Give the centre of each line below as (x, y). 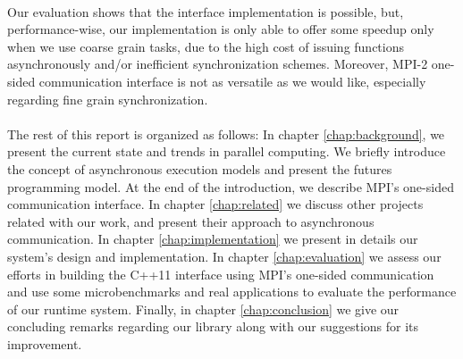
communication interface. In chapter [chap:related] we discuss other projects (215, 204)
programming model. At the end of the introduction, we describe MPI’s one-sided (231, 186)
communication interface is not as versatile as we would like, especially (232, 81)
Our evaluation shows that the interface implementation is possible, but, (206, 11)
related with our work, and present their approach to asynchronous (191, 221)
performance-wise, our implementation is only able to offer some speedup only (221, 29)
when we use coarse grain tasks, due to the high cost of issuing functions (206, 46)
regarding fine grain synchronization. (108, 99)
